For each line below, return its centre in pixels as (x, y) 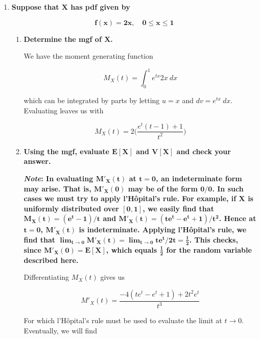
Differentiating (46, 277)
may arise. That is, (57, 188)
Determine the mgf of (63, 39)
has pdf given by (100, 7)
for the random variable (209, 249)
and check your (204, 151)
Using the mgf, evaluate (66, 151)
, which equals (132, 249)
